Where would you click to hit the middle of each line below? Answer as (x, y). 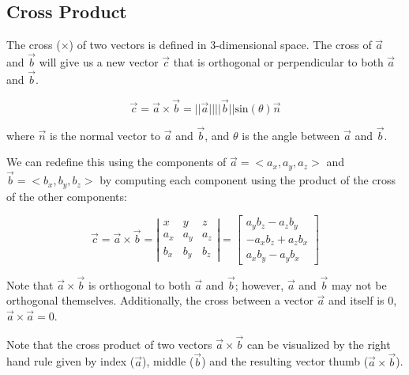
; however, (259, 284)
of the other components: (67, 196)
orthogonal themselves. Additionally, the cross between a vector (160, 300)
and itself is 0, (363, 300)
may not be (359, 284)
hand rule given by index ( (71, 361)
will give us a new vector (99, 62)
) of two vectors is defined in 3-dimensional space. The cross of (220, 45)
